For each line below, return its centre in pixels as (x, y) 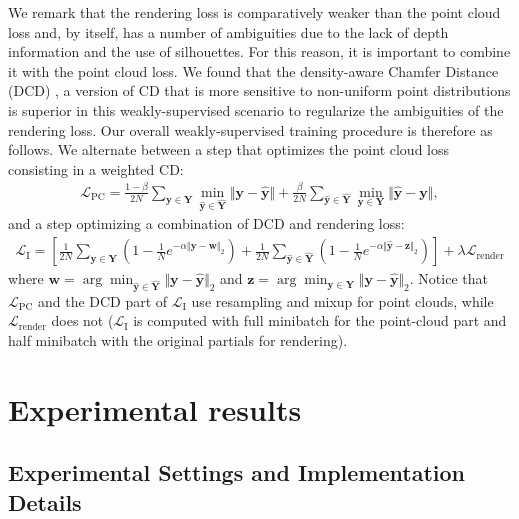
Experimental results (155, 408)
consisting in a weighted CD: (96, 168)
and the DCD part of (102, 300)
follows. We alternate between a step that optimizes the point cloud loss (228, 149)
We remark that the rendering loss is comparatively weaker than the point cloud (254, 12)
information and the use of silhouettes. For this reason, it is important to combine (259, 51)
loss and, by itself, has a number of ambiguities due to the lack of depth (228, 31)
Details (45, 501)
